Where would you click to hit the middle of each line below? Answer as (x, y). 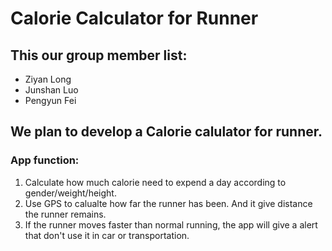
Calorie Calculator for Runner (134, 18)
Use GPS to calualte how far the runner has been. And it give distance (168, 203)
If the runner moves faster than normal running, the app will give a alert (171, 224)
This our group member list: (99, 55)
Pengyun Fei (50, 100)
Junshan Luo (51, 90)
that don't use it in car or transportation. (107, 235)
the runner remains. (65, 214)
